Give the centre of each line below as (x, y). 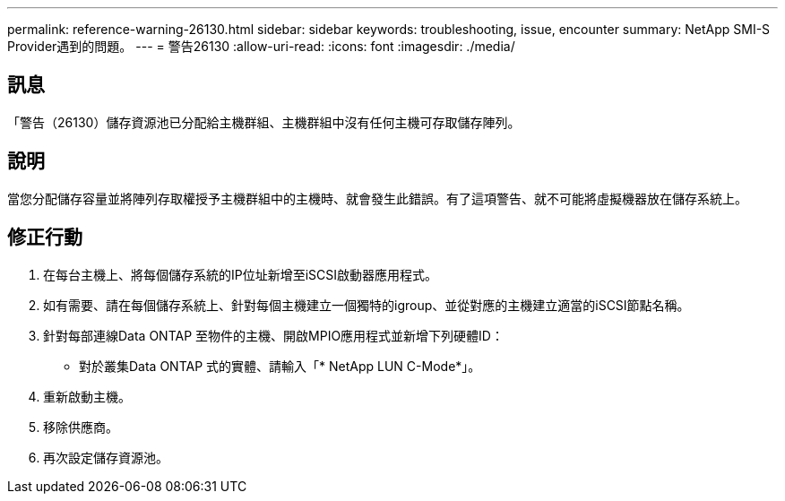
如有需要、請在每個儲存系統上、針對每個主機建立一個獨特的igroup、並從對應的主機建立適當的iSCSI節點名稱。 (367, 305)
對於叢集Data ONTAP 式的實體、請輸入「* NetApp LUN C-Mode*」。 (280, 366)
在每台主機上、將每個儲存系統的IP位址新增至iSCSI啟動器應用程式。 (241, 274)
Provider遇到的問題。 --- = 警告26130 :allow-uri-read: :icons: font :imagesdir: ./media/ (261, 46)
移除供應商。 (81, 427)
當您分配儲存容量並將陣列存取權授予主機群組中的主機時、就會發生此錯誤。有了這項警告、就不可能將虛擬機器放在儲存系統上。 (377, 198)
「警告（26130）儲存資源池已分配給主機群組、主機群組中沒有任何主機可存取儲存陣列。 (264, 122)
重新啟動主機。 (87, 396)
